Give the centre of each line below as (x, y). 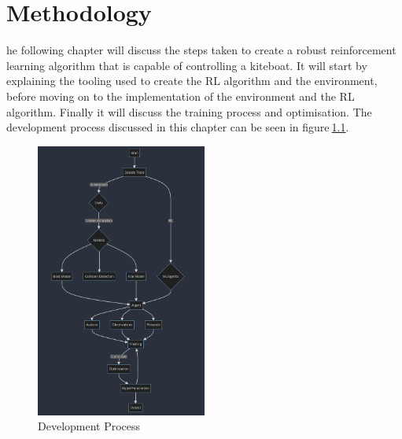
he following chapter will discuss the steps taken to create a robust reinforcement (201, 50)
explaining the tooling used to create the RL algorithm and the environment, (192, 81)
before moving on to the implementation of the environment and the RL (181, 96)
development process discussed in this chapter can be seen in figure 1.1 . (178, 127)
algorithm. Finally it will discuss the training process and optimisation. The (189, 111)
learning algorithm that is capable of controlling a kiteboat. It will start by (187, 65)
